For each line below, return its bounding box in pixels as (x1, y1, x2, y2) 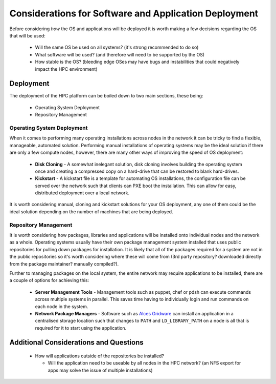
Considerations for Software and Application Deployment (9, 8, 259, 19)
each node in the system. (35, 303, 88, 310)
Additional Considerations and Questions (9, 338, 144, 347)
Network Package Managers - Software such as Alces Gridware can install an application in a (35, 310, 234, 316)
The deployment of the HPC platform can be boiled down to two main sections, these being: (9, 93, 203, 99)
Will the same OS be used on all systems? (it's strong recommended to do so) (35, 44, 199, 51)
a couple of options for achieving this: (9, 277, 89, 284)
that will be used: (9, 32, 45, 38)
